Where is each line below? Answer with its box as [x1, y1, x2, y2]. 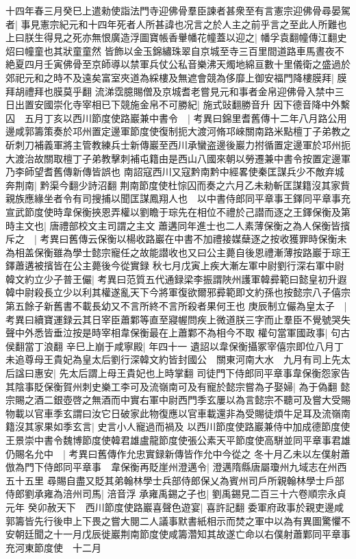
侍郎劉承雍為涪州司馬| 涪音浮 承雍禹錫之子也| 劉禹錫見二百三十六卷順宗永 [5, 486, 337, 501]
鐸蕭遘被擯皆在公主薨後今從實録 [5, 258, 149, 273]
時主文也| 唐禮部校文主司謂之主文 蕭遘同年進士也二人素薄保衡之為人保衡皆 [5, 218, 341, 232]
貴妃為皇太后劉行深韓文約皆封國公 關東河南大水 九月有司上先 [53, 352, 341, 367]
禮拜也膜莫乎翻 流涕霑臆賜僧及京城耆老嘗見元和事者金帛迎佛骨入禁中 [24, 84, 335, 98]
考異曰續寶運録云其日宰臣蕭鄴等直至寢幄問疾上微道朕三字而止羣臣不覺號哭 [5, 312, 341, 326]
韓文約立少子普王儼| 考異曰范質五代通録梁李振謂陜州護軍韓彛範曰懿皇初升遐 [5, 271, 347, 286]
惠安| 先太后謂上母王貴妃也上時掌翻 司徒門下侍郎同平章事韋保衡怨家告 [34, 366, 351, 380]
